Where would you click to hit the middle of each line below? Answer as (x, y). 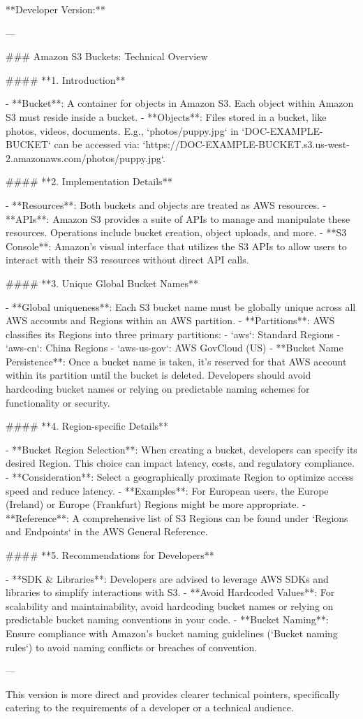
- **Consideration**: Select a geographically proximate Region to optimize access (180, 477)
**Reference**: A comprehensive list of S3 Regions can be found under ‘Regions (177, 517)
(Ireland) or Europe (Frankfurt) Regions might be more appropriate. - (156, 504)
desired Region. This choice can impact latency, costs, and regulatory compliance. (180, 463)
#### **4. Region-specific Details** (87, 426)
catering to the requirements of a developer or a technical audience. (150, 707)
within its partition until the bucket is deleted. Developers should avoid (158, 375)
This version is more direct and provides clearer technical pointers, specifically (173, 693)
